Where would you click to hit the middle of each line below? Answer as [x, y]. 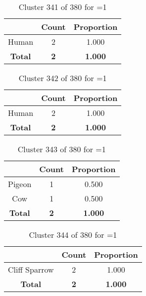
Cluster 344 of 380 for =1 [73, 235]
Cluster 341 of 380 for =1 [63, 7]
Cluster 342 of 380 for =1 [63, 78]
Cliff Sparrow [31, 269]
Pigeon [20, 184]
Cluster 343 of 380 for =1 [62, 149]
